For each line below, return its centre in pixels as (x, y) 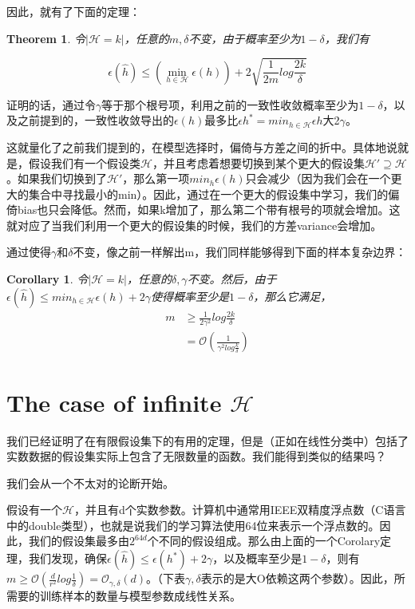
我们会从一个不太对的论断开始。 (90, 482)
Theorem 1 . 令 (46, 38)
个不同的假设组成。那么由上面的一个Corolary (264, 541)
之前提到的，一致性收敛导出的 (95, 120)
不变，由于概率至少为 (245, 38)
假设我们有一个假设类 (84, 162)
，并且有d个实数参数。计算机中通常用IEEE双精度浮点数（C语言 (240, 510)
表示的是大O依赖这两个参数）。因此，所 (303, 578)
